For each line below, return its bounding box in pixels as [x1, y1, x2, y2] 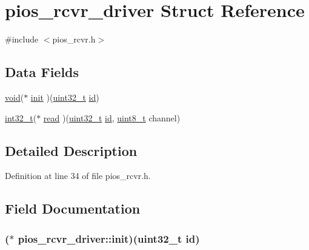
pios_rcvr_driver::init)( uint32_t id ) [18, 231, 200, 246]
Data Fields [5, 62, 79, 81]
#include [5, 33, 39, 46]
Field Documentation [5, 199, 141, 218]
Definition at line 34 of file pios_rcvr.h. [5, 169, 151, 182]
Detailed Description [5, 141, 138, 160]
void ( [5, 90, 24, 103]
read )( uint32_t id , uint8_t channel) [43, 111, 181, 124]
